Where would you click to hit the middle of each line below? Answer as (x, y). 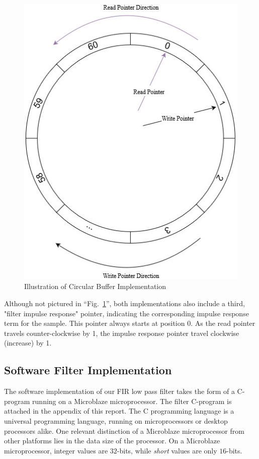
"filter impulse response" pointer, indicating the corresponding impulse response (126, 313)
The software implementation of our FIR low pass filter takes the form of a (119, 391)
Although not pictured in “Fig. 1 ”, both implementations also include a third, (124, 303)
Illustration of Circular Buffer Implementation (95, 286)
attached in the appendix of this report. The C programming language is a (119, 411)
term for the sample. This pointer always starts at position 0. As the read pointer (130, 323)
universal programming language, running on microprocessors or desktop (116, 420)
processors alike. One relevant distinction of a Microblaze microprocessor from (124, 431)
